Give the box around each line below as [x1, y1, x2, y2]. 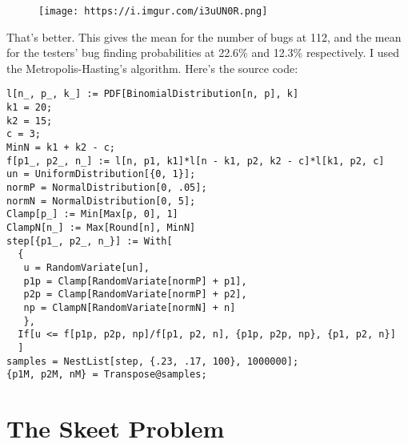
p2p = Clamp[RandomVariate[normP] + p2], [23, 289, 247, 301]
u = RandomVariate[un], [23, 261, 150, 273]
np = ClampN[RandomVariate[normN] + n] [23, 301, 236, 313]
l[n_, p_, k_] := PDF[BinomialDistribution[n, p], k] [6, 88, 299, 100]
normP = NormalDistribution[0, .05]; [6, 182, 207, 194]
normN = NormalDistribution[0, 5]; [6, 195, 196, 207]
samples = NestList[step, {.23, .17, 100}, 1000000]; [6, 355, 299, 367]
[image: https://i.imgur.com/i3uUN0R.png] [38, 6, 268, 17]
